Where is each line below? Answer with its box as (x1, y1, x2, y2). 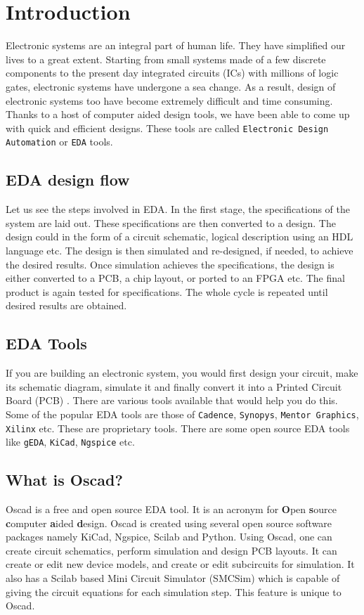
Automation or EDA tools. (6, 134, 113, 149)
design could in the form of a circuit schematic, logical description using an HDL (6, 229, 353, 244)
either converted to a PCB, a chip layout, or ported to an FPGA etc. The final (6, 271, 345, 285)
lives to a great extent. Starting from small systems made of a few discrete (6, 51, 326, 66)
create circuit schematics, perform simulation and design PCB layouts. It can (6, 543, 337, 557)
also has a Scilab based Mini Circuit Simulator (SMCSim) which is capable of (6, 571, 340, 585)
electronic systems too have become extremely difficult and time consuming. (6, 93, 333, 108)
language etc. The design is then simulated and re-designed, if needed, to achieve (6, 242, 353, 257)
